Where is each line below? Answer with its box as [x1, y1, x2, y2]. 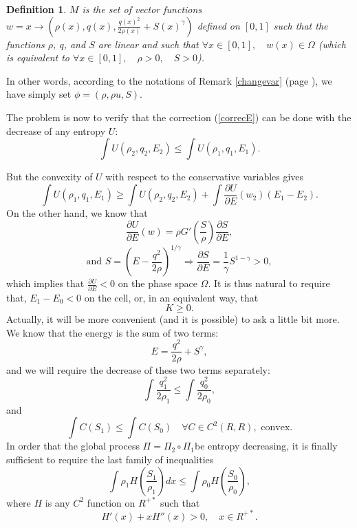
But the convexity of [6, 169, 93, 184]
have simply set [6, 87, 72, 101]
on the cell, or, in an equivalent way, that [84, 290, 259, 304]
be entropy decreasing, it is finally [195, 439, 338, 453]
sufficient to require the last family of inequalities [6, 452, 214, 467]
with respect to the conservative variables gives [105, 169, 304, 184]
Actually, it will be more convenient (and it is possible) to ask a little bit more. [6, 312, 340, 326]
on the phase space [118, 276, 197, 291]
